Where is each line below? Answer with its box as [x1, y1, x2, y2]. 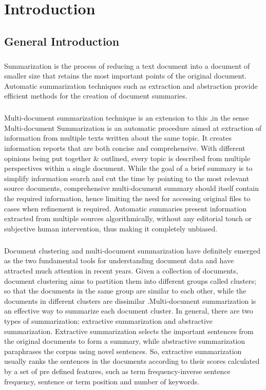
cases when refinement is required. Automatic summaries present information [4, 203, 246, 213]
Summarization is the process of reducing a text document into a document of [4, 60, 250, 71]
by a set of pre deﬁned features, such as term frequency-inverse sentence [4, 365, 231, 376]
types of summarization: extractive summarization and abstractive [4, 315, 213, 326]
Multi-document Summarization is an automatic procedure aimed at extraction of [4, 122, 262, 133]
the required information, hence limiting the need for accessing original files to [4, 193, 251, 204]
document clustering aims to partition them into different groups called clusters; [4, 275, 256, 286]
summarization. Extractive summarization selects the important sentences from [4, 325, 254, 336]
